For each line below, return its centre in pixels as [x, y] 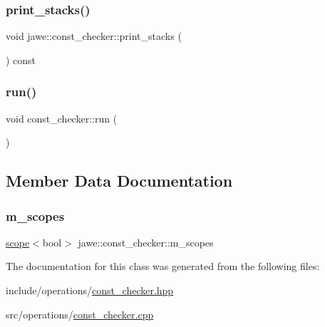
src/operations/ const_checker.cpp [80, 314]
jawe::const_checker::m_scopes [146, 242]
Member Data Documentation [119, 181]
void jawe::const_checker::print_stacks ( [94, 36]
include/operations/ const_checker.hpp [90, 290]
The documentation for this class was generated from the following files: [163, 266]
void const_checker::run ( [62, 118]
